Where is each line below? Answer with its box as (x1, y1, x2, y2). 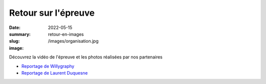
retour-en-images (48, 31, 84, 37)
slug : (9, 38, 20, 44)
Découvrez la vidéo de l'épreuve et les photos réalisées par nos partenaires (9, 54, 163, 60)
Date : (9, 25, 21, 30)
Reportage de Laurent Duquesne (21, 70, 88, 76)
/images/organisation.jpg (48, 38, 99, 44)
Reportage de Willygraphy (21, 63, 75, 69)
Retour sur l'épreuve (9, 7, 95, 18)
